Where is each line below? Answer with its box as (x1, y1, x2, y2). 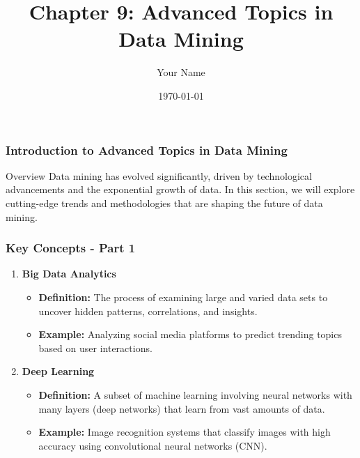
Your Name (157, 65, 205, 79)
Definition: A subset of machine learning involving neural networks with (38, 387, 352, 402)
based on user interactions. (38, 340, 152, 355)
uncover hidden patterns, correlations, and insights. (38, 303, 258, 318)
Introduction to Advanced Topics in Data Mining (6, 141, 288, 158)
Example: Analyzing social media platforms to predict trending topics (38, 327, 342, 342)
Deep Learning (22, 364, 95, 379)
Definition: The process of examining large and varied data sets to (38, 289, 328, 304)
